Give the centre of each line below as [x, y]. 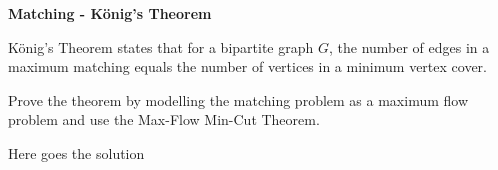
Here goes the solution [76, 152]
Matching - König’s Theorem [110, 13]
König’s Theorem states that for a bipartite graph [161, 46]
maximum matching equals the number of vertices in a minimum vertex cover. [247, 66]
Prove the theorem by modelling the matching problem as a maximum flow [238, 99]
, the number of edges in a [409, 46]
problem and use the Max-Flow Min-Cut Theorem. [164, 119]
